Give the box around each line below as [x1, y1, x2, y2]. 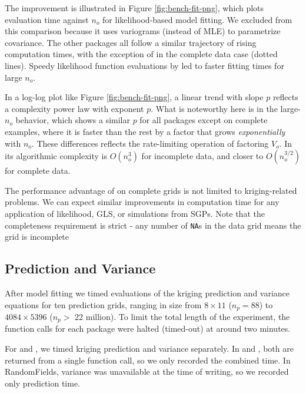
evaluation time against [5, 13, 89, 25]
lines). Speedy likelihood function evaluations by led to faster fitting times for [5, 59, 284, 71]
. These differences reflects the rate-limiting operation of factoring [31, 137, 269, 149]
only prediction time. [5, 377, 81, 389]
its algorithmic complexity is [5, 150, 108, 162]
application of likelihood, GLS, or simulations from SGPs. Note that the [5, 207, 265, 219]
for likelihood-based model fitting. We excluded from [102, 13, 292, 25]
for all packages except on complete [139, 114, 268, 126]
